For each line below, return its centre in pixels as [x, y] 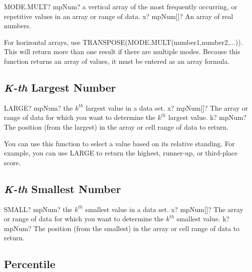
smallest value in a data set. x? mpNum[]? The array [164, 209]
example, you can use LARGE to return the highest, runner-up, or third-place [121, 153]
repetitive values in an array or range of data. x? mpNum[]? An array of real [119, 16]
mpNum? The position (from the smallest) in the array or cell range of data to [122, 228]
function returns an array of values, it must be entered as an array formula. [117, 61]
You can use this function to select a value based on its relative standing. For [119, 143]
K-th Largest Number [60, 87]
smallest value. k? [203, 219]
